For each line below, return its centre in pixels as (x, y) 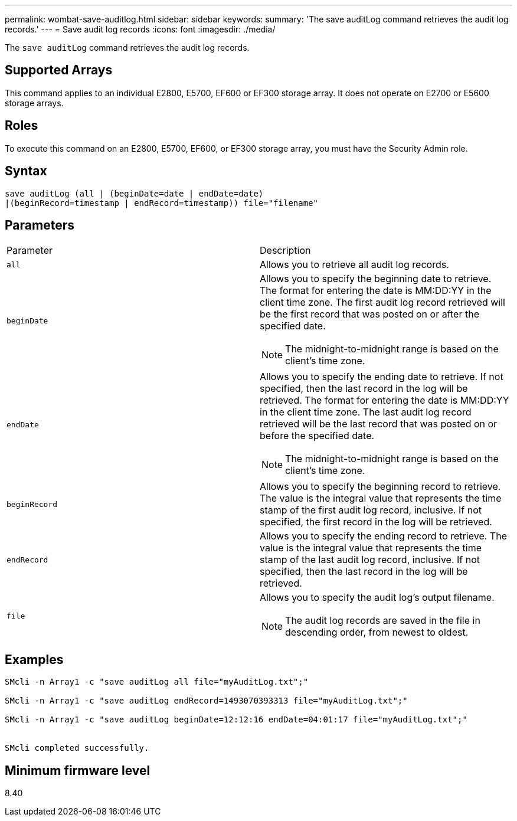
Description (285, 251)
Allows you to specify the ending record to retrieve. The (383, 536)
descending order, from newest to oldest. (377, 632)
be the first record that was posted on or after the (369, 314)
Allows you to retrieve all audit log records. (354, 265)
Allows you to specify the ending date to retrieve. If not (382, 377)
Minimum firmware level (78, 770)
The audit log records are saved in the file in (383, 621)
